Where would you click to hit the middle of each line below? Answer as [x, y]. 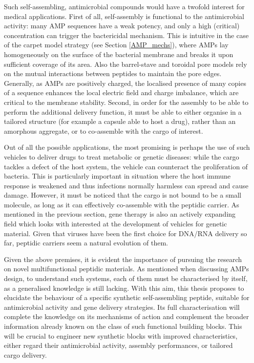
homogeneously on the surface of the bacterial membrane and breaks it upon [119, 54]
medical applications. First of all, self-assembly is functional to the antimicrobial [124, 16]
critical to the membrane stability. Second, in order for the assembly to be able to [126, 102]
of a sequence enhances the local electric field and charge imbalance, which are [121, 92]
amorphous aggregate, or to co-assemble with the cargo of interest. [104, 131]
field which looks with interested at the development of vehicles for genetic [116, 224]
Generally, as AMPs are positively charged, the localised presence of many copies [125, 83]
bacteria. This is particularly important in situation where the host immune [117, 176]
